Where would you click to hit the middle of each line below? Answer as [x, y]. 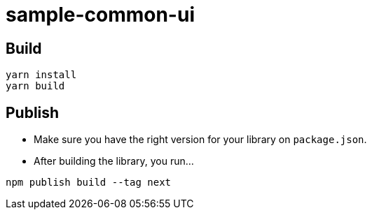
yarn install [41, 75]
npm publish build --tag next [89, 183]
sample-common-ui [100, 15]
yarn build [35, 86]
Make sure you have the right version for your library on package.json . [200, 140]
